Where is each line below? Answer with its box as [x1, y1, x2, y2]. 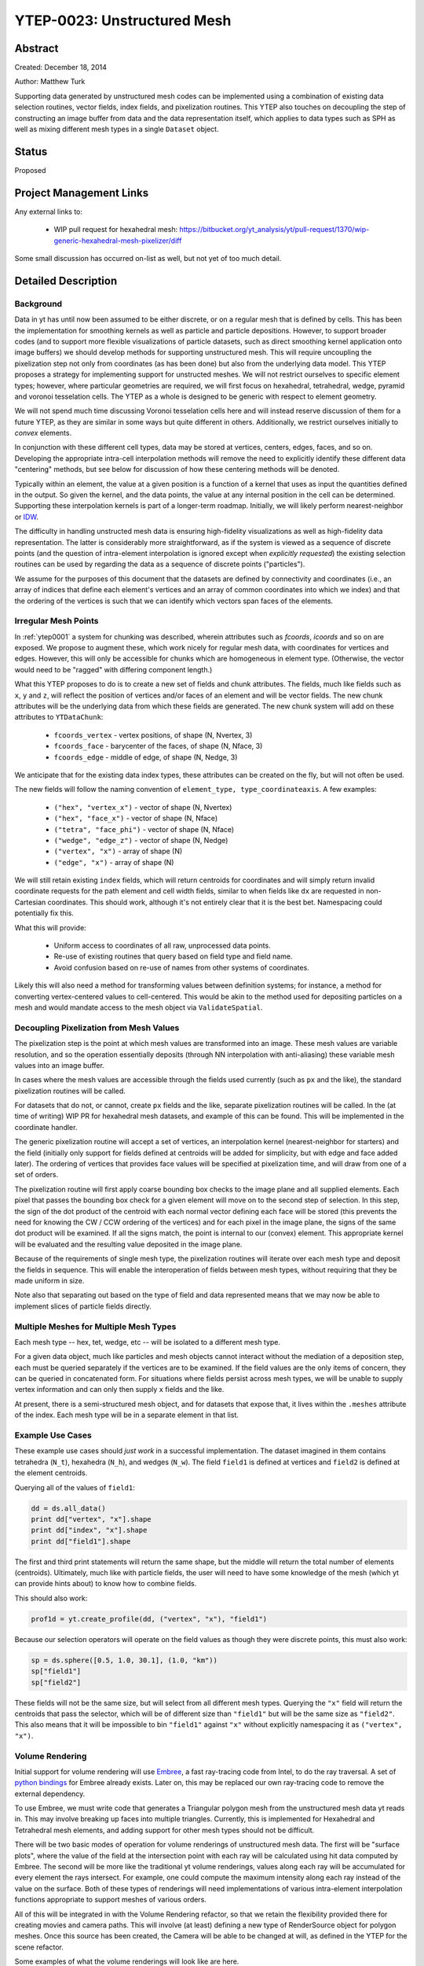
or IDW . [14, 512, 38, 521]
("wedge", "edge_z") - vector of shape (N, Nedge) [53, 835, 228, 845]
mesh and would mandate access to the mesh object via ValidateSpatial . [14, 1003, 263, 1012]
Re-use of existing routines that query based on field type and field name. [53, 952, 293, 961]
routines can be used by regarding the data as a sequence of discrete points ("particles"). [14, 559, 305, 569]
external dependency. [14, 1789, 86, 1798]
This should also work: [14, 1593, 88, 1603]
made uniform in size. [14, 1276, 85, 1285]
